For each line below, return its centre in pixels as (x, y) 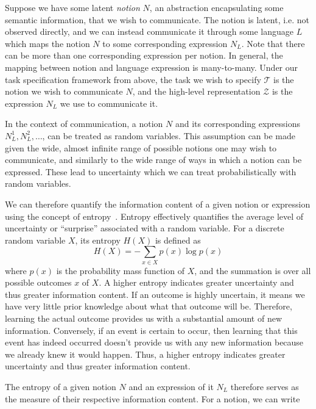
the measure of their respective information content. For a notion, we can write (153, 398)
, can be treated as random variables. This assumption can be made (169, 135)
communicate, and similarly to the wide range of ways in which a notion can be (153, 160)
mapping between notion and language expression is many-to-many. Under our (152, 67)
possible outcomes (38, 282)
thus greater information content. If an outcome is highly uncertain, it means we (155, 294)
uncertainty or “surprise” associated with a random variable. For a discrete (145, 228)
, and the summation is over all (253, 270)
